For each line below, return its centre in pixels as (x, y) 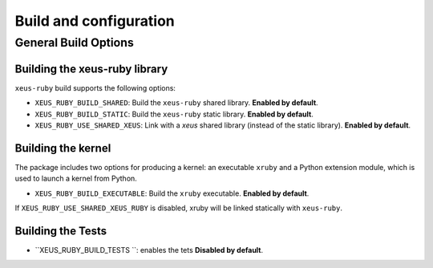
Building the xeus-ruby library (91, 69)
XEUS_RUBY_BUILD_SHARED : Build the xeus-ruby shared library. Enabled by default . (176, 103)
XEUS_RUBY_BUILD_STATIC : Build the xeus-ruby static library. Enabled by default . (174, 114)
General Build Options (74, 43)
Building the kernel (63, 148)
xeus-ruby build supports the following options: (95, 87)
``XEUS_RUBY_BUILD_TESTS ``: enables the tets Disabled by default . (149, 250)
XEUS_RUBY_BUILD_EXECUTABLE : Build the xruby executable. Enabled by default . (172, 193)
